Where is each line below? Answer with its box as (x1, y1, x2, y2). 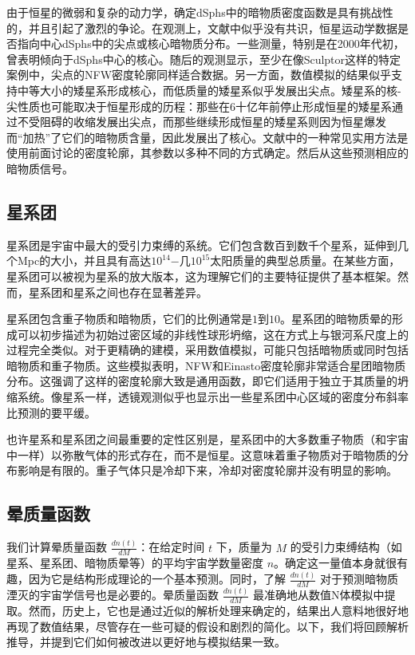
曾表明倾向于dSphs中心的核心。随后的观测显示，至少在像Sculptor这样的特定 (6, 50, 401, 67)
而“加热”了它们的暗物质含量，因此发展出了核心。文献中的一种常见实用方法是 (6, 128, 409, 145)
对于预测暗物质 (320, 570, 399, 587)
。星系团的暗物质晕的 (280, 310, 392, 327)
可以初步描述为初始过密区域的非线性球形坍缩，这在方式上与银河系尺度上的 (17, 326, 409, 342)
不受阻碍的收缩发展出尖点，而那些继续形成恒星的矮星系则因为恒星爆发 (17, 113, 386, 130)
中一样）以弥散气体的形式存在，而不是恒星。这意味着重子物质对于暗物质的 (6, 446, 397, 463)
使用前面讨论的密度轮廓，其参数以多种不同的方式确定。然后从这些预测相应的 (6, 144, 409, 161)
